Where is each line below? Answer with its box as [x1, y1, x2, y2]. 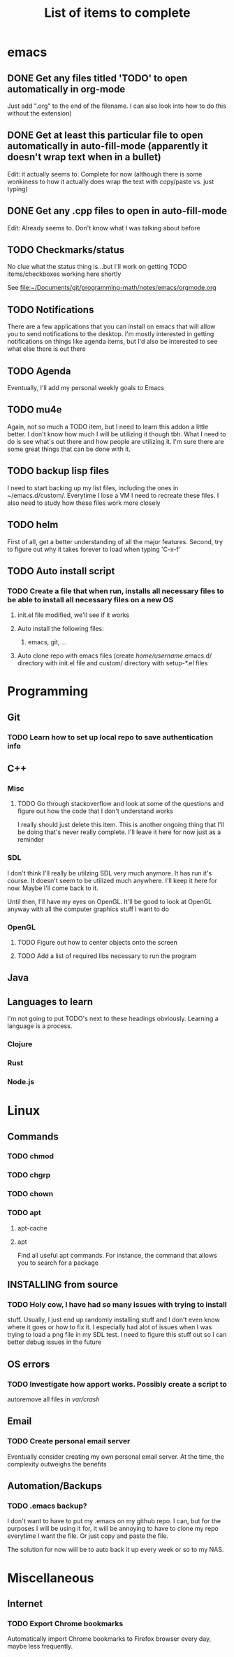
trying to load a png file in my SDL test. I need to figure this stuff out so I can [7, 1331, 227, 1339]
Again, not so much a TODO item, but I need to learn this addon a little [7, 422, 209, 431]
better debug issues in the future [7, 1338, 102, 1346]
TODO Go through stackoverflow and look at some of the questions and [17, 800, 224, 808]
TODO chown [7, 1189, 54, 1199]
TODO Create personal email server [7, 1436, 131, 1446]
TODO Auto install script [7, 565, 115, 577]
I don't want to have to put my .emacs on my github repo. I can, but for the [7, 1517, 221, 1525]
